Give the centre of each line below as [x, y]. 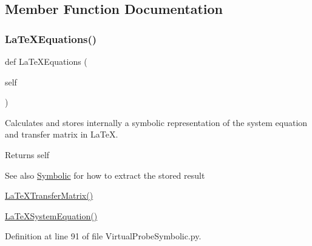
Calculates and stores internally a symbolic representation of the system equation [156, 122]
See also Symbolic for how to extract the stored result [105, 175]
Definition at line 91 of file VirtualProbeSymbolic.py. [103, 236]
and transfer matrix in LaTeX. [62, 134]
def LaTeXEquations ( [46, 61]
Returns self [27, 154]
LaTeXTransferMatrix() [49, 195]
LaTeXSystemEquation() [51, 215]
